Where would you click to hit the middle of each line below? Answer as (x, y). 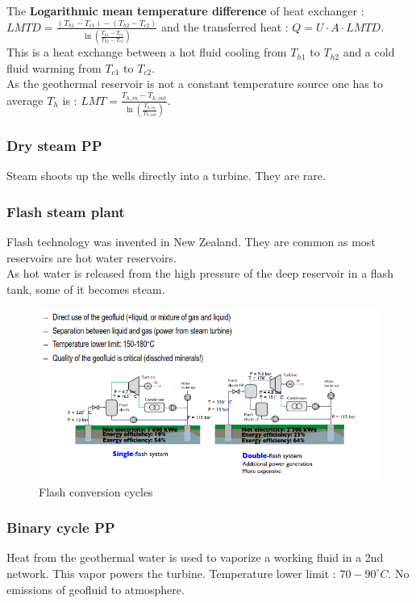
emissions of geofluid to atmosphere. (96, 589)
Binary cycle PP (61, 528)
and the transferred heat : (225, 26)
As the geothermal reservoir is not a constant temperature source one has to (195, 84)
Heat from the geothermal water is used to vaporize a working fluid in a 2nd (195, 557)
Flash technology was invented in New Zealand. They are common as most (191, 242)
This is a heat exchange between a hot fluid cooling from (147, 52)
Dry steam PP (54, 146)
